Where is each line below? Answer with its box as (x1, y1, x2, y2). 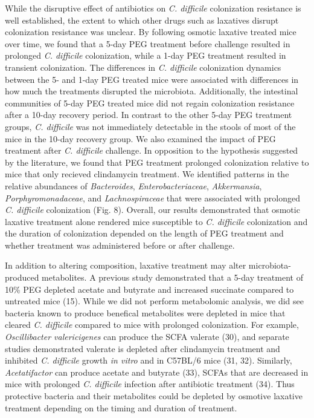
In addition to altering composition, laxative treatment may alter (5, 259, 246, 272)
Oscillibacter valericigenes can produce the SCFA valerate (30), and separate (5, 330, 289, 343)
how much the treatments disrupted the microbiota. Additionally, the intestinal (5, 85, 298, 97)
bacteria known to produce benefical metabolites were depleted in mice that (5, 306, 286, 319)
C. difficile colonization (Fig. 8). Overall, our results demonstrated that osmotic (5, 203, 300, 216)
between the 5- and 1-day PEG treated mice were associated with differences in (5, 73, 299, 85)
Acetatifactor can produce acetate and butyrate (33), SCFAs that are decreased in (5, 365, 309, 378)
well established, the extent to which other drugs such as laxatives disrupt (5, 13, 279, 26)
